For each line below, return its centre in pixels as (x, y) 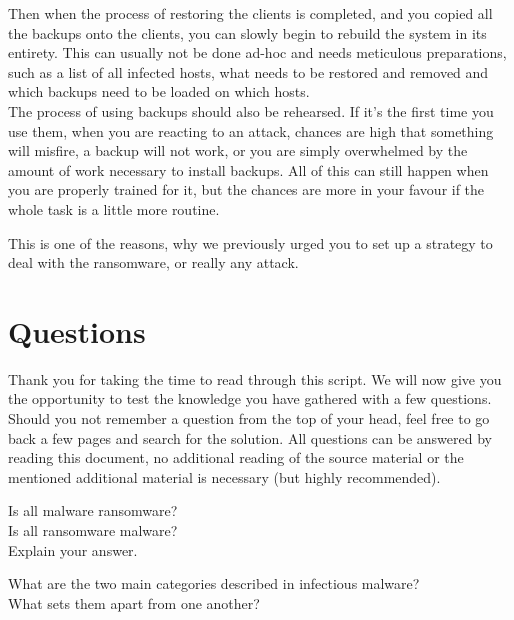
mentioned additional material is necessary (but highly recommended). (224, 476)
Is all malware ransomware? (93, 510)
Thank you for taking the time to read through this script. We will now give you (255, 378)
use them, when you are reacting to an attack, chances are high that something (251, 130)
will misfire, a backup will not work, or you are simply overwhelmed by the (238, 150)
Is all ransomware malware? (93, 530)
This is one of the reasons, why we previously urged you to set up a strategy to (250, 242)
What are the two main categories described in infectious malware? (214, 583)
